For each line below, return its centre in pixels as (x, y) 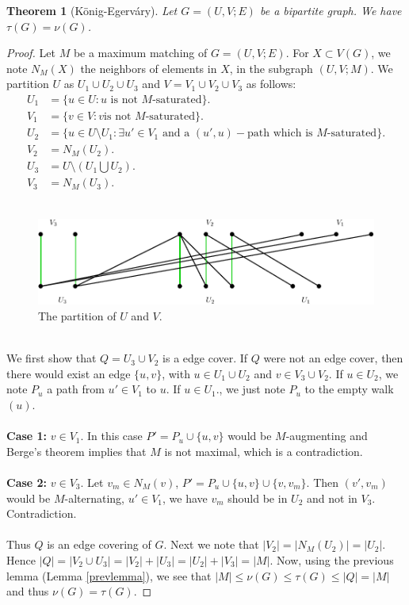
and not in (332, 498)
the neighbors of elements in (149, 68)
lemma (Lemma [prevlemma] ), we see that (109, 575)
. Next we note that (211, 544)
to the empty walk (349, 389)
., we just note (250, 389)
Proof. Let (31, 53)
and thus (28, 591)
